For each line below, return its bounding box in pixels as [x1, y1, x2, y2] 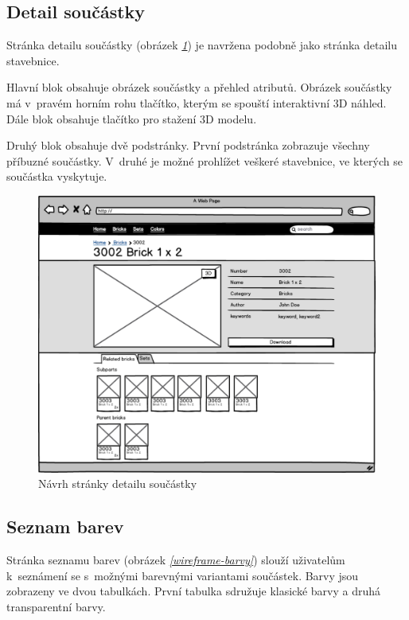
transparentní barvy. [6, 598, 106, 614]
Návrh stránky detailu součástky [38, 475, 197, 492]
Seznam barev [6, 514, 124, 539]
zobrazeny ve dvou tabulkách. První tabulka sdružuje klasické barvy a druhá [6, 583, 380, 599]
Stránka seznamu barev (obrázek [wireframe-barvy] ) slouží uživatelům [6, 552, 345, 568]
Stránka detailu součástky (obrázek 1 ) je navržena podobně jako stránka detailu [6, 37, 397, 53]
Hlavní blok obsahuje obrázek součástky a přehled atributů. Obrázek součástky [6, 79, 392, 96]
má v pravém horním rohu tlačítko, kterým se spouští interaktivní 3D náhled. [6, 94, 387, 111]
